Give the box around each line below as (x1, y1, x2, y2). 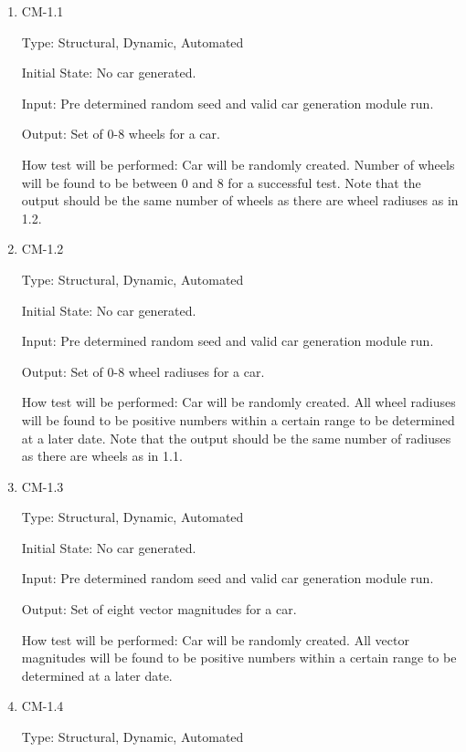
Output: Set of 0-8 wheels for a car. (21, 124, 220, 143)
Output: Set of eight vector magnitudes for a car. (21, 600, 297, 619)
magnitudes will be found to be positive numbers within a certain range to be (21, 648, 457, 667)
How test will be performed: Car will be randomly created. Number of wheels (21, 154, 455, 173)
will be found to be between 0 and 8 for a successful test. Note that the (21, 172, 421, 192)
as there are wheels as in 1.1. (21, 446, 183, 465)
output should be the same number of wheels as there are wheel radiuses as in (21, 191, 459, 210)
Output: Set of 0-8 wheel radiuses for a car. (21, 361, 265, 381)
